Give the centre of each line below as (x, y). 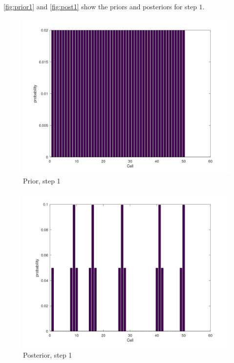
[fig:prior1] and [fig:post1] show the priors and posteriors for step (100, 6)
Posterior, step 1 (48, 355)
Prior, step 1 (42, 181)
